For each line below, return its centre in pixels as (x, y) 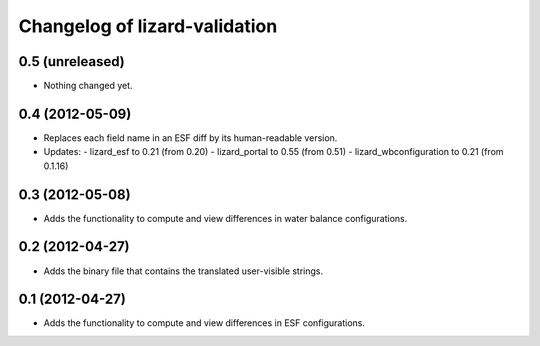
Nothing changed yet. (88, 86)
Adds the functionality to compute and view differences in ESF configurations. (204, 323)
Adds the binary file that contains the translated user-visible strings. (183, 271)
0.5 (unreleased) (71, 61)
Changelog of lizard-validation (148, 26)
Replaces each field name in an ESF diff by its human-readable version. (190, 137)
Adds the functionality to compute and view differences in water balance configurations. (225, 218)
